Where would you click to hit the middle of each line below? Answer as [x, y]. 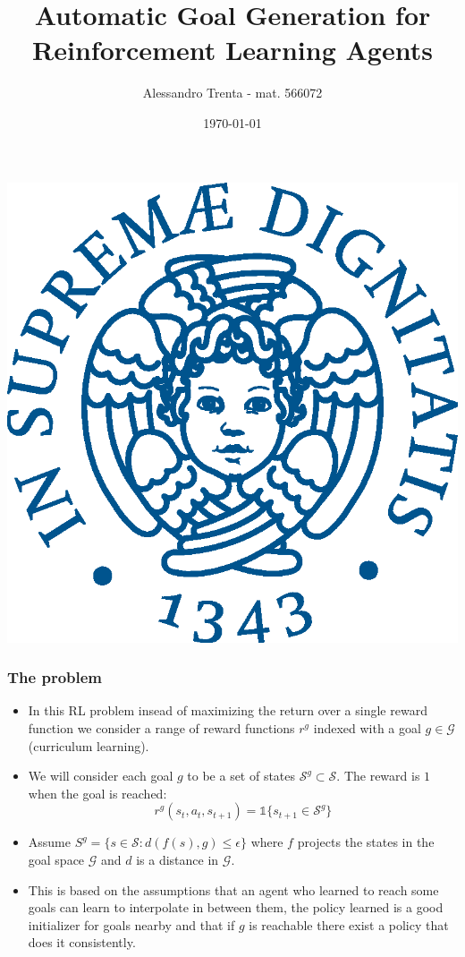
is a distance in [178, 860]
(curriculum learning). [89, 745]
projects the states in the [366, 842]
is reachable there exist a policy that [349, 924]
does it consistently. [82, 942]
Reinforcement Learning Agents [232, 50]
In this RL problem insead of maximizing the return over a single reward [228, 710]
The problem [55, 677]
